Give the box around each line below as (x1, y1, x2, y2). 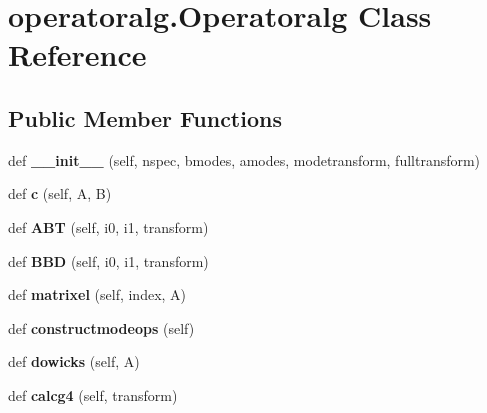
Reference (8, 34, 147, 75)
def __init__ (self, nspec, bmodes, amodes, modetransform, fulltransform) (8, 149, 481, 170)
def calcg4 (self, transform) (8, 384, 178, 405)
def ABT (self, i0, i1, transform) (8, 216, 209, 237)
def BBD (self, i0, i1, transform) (8, 250, 209, 271)
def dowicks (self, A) (8, 351, 140, 372)
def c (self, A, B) (8, 183, 112, 204)
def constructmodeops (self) (8, 317, 195, 338)
